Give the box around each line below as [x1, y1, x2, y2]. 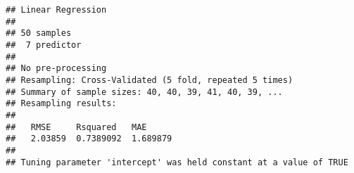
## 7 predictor [6, 39, 82, 50]
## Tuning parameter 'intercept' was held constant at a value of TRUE [6, 157, 348, 167]
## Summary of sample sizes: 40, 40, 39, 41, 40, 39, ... [6, 86, 283, 97]
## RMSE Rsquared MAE [6, 122, 147, 132]
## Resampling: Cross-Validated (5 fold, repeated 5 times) [6, 75, 293, 85]
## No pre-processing [6, 63, 107, 74]
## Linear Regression [6, 5, 107, 15]
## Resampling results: [6, 98, 117, 109]
